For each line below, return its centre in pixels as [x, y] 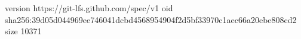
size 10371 [23, 31]
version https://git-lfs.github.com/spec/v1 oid [89, 8]
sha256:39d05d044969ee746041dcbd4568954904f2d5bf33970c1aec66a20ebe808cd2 [151, 19]
